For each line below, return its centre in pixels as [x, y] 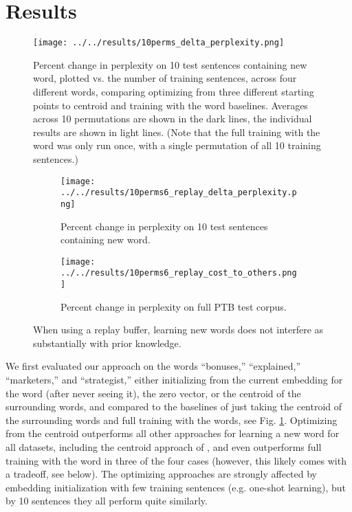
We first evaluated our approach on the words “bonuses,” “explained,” [153, 366]
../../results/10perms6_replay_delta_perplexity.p [179, 193]
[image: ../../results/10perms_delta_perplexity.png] [159, 43]
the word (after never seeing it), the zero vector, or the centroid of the [153, 393]
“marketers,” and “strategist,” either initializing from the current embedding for [174, 380]
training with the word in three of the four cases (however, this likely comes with [176, 460]
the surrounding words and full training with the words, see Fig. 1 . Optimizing [172, 420]
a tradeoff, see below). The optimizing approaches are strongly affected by [162, 474]
